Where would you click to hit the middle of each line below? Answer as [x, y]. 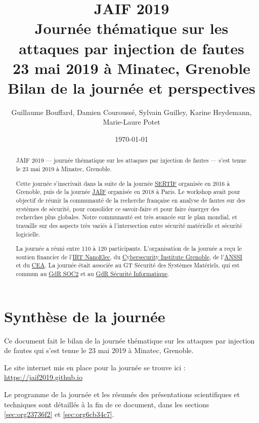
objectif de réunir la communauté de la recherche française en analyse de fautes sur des [131, 200]
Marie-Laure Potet [132, 122]
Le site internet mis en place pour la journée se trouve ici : [95, 367]
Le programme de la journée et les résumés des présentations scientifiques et [122, 394]
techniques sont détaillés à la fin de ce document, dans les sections [107, 404]
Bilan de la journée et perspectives [132, 87]
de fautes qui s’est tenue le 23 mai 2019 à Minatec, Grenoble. [99, 350]
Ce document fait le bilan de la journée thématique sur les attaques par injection [129, 340]
